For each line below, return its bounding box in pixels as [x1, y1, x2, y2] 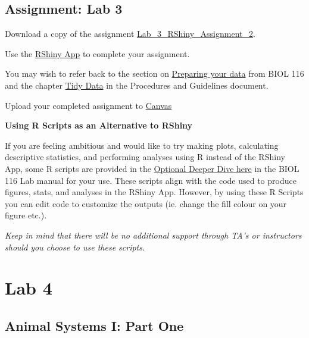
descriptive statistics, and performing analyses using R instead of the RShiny [5, 151, 285, 163]
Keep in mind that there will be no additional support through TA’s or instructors [5, 229, 302, 241]
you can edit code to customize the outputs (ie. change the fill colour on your [5, 197, 287, 209]
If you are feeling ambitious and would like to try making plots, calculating [5, 139, 279, 151]
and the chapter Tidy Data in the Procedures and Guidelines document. [5, 79, 269, 91]
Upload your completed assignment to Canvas [5, 99, 172, 111]
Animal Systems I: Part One [5, 316, 184, 334]
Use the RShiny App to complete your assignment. [5, 47, 190, 60]
